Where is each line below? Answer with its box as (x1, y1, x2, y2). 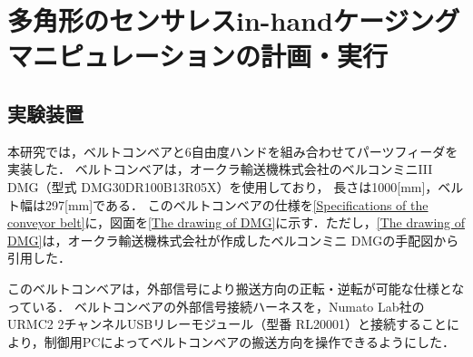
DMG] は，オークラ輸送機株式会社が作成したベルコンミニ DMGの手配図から (7, 230, 459, 249)
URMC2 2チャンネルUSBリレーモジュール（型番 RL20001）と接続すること (7, 314, 447, 333)
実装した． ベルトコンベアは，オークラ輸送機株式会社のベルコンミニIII (7, 159, 433, 178)
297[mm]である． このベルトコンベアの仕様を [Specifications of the (44, 195, 429, 214)
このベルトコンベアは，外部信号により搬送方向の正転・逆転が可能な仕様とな (7, 278, 465, 297)
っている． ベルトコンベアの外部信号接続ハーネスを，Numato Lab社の (7, 296, 425, 315)
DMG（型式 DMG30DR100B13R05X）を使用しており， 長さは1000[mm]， (7, 177, 439, 196)
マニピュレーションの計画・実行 (7, 37, 388, 74)
